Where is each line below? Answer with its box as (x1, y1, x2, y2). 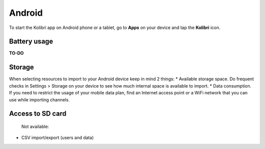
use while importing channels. (9, 96, 70, 103)
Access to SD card (9, 110, 67, 118)
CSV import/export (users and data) (21, 135, 94, 141)
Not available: (21, 123, 49, 129)
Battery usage (9, 37, 53, 46)
